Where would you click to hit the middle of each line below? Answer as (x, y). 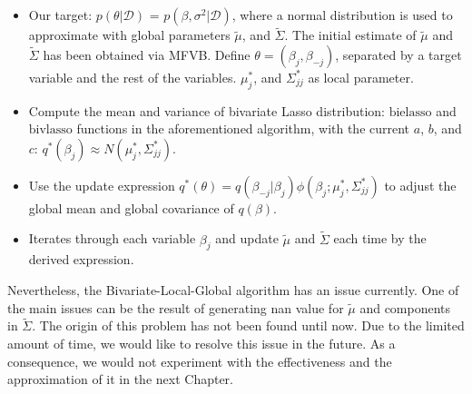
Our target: (60, 15)
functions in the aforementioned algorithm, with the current (243, 128)
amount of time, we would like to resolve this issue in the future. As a (202, 343)
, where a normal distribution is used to (342, 15)
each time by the (380, 238)
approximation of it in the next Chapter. (121, 379)
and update (247, 238)
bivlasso (50, 130)
